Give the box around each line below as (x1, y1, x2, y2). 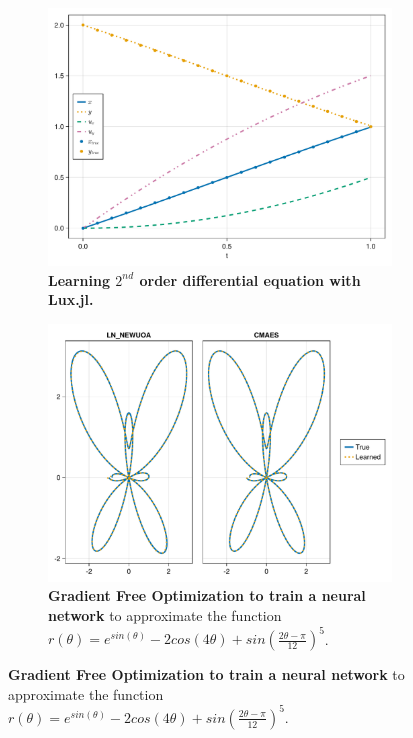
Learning (48, 269, 110, 290)
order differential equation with (139, 269, 361, 290)
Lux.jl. (48, 289, 94, 310)
